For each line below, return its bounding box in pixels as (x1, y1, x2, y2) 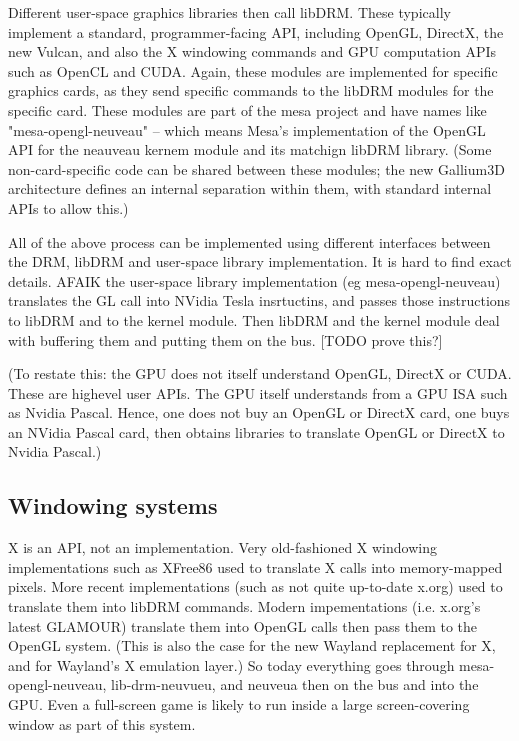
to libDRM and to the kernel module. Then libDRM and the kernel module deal (8, 309, 500, 330)
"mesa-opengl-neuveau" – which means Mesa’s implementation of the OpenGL (8, 119, 486, 140)
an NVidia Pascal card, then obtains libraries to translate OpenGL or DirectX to (8, 421, 505, 442)
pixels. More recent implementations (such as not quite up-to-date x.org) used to (8, 576, 503, 597)
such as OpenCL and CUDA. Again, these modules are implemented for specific (8, 60, 498, 81)
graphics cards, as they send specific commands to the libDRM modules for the (8, 80, 494, 101)
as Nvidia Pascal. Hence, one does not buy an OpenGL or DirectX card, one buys (8, 402, 510, 423)
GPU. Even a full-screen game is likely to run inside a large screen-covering (8, 694, 470, 715)
